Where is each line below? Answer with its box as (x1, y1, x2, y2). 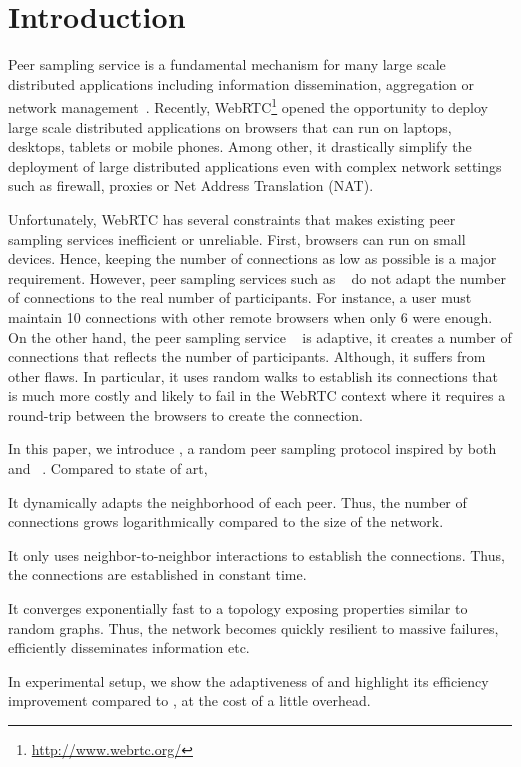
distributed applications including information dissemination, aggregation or (8, 73, 475, 94)
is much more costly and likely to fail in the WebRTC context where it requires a (8, 385, 506, 406)
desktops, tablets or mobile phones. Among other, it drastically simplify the (8, 136, 472, 157)
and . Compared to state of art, (8, 458, 208, 479)
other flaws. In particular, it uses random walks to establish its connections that (8, 365, 498, 386)
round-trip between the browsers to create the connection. (8, 404, 363, 425)
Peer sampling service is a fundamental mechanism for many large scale (8, 54, 446, 75)
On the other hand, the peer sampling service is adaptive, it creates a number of (8, 326, 512, 347)
